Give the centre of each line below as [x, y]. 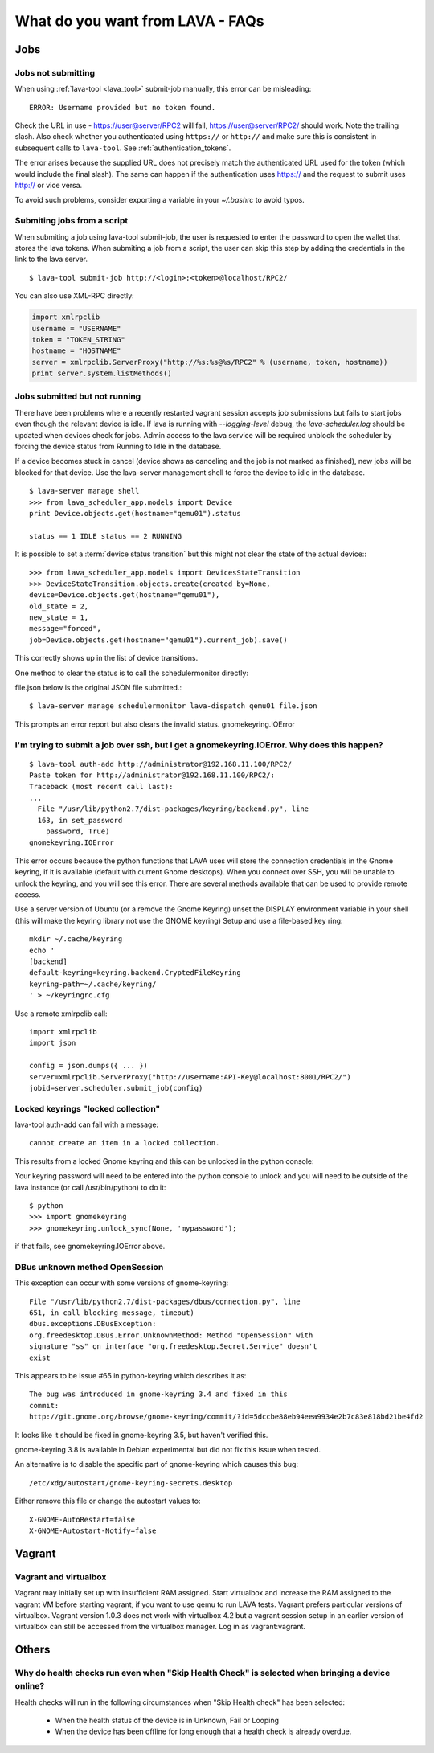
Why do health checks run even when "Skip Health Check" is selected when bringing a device [203, 1673]
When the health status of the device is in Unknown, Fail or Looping [167, 1721]
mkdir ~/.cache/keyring [76, 939]
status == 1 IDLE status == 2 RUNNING [106, 536]
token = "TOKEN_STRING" [79, 339]
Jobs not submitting [55, 72]
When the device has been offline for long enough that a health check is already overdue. [203, 1731]
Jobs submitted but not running [78, 396]
